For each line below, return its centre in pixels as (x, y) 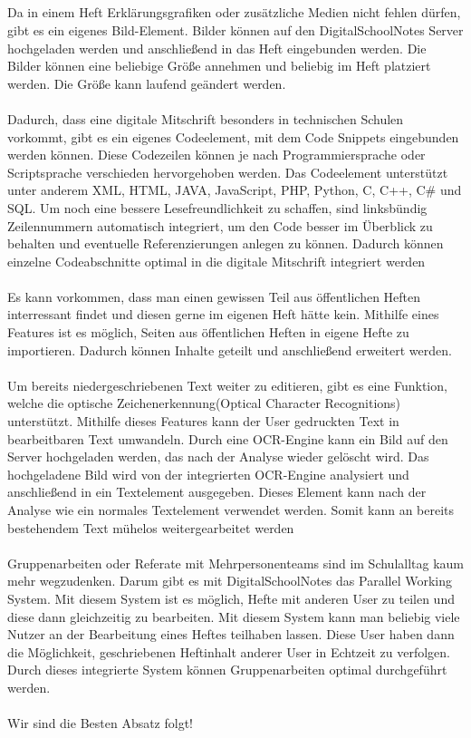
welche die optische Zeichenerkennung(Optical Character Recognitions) (204, 403)
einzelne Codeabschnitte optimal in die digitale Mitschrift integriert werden (216, 261)
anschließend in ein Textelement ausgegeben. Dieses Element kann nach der (217, 492)
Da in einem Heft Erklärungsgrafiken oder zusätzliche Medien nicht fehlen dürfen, (234, 12)
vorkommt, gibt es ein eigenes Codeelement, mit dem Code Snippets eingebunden (233, 136)
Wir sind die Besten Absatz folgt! (101, 723)
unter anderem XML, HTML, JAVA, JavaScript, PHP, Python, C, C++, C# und (235, 190)
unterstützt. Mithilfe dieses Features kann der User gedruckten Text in (203, 421)
